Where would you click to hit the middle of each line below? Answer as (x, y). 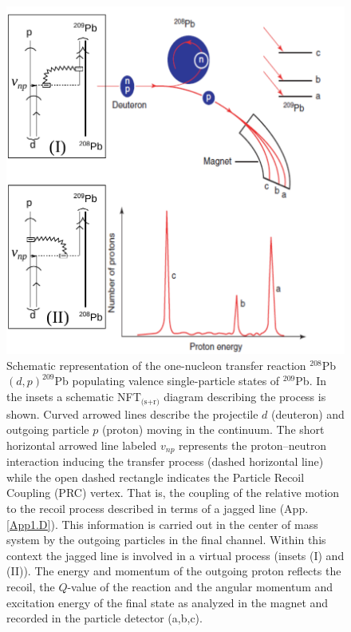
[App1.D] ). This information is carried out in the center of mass (162, 524)
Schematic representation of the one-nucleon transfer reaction (156, 365)
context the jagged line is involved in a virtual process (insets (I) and (175, 555)
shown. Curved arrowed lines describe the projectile (132, 413)
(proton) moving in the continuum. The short (213, 429)
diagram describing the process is (245, 397)
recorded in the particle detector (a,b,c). (105, 618)
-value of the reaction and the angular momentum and (200, 586)
